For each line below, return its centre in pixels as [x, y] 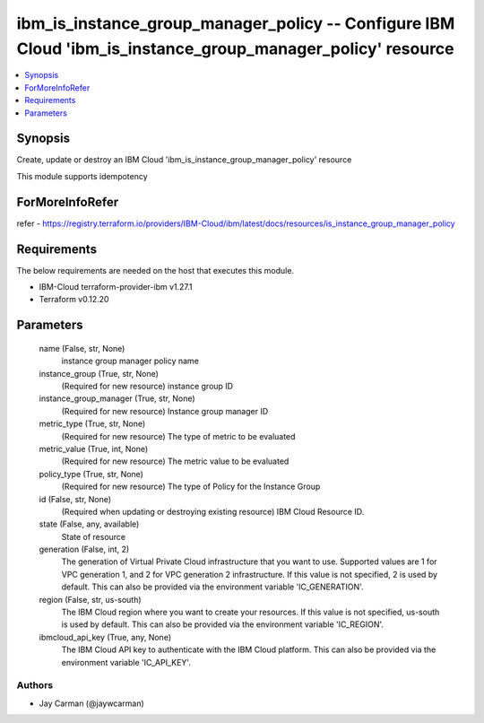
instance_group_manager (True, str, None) [117, 398]
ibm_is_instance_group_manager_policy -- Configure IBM [236, 23]
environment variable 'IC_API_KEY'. [126, 662]
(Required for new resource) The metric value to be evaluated [175, 461]
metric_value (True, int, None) [94, 449]
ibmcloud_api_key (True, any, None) [105, 637]
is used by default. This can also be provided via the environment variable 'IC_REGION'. [223, 624]
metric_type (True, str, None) [92, 424]
